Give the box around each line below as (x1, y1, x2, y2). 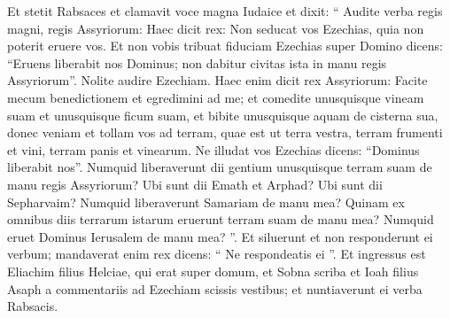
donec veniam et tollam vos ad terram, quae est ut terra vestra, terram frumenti (7, 123, 443, 142)
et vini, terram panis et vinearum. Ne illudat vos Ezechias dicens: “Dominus (7, 140, 420, 159)
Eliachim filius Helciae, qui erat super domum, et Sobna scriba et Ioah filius (7, 261, 419, 280)
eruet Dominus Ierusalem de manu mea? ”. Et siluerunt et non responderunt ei (7, 227, 433, 245)
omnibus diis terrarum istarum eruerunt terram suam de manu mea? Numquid (7, 210, 434, 229)
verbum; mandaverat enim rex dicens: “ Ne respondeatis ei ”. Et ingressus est (7, 244, 426, 263)
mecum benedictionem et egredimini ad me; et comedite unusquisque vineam (7, 88, 424, 106)
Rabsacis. (7, 297, 58, 315)
